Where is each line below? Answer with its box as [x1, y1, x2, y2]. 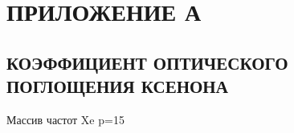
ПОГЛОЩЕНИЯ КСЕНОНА [6, 74, 228, 99]
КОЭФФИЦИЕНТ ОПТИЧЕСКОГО [6, 50, 288, 75]
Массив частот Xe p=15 [6, 111, 125, 127]
